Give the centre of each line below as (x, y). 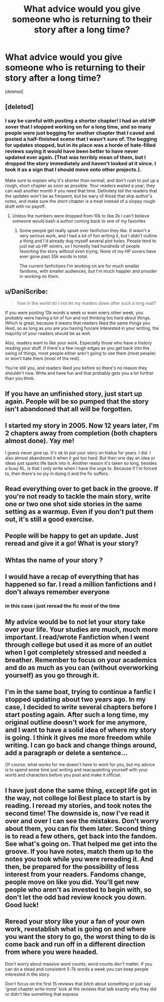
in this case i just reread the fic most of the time (62, 606)
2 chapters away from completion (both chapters (81, 433)
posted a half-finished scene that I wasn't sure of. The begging (81, 139)
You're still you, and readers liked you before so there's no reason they (76, 368)
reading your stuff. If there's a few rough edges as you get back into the (77, 348)
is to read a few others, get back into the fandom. (81, 836)
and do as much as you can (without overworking (82, 668)
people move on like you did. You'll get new (72, 882)
